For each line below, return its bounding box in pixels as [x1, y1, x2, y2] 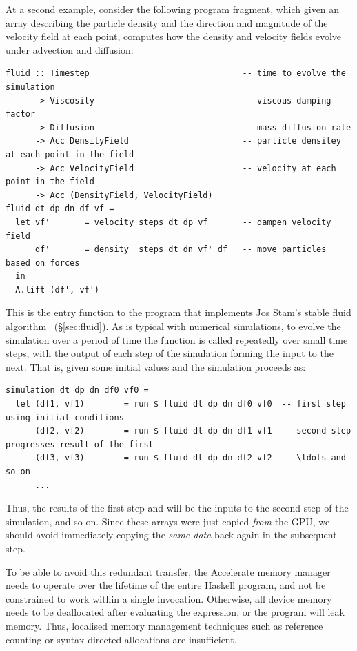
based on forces [6, 258, 80, 268]
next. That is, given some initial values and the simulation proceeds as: [6, 359, 306, 373]
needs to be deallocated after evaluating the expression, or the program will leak [6, 605, 345, 619]
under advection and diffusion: [6, 42, 134, 57]
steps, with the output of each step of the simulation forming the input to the [6, 346, 334, 360]
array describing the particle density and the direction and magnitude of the [6, 15, 328, 30]
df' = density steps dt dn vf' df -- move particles [34, 244, 327, 255]
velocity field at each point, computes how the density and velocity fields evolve [6, 29, 342, 43]
